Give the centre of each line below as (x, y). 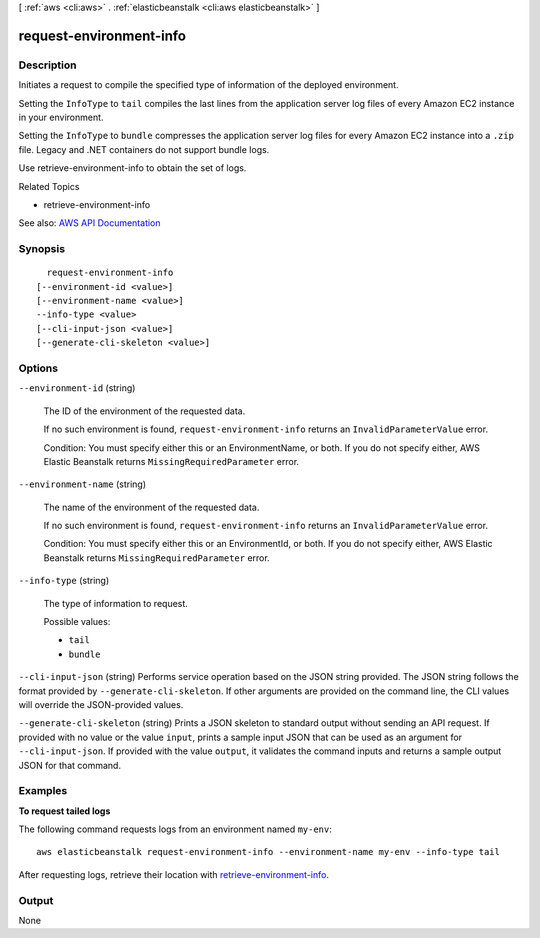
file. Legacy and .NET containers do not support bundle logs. (144, 149)
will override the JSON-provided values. (101, 704)
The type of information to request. (116, 603)
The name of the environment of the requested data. (151, 507)
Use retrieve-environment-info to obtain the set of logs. (132, 168)
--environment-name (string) (82, 484)
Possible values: (77, 622)
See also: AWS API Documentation (89, 223)
